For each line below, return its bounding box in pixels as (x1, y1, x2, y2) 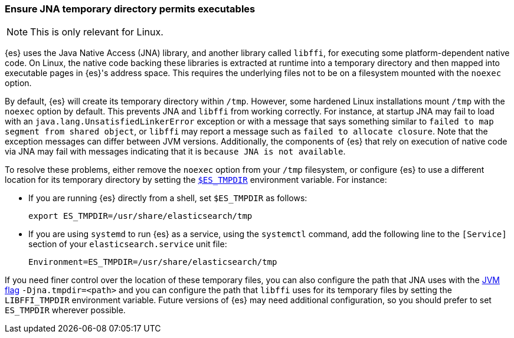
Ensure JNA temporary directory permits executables (5, 3, 256, 15)
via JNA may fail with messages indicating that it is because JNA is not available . (5, 146, 346, 157)
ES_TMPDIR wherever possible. (5, 305, 126, 316)
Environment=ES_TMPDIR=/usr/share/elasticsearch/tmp (28, 257, 277, 267)
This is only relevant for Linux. (30, 26, 163, 38)
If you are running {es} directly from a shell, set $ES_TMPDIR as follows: (28, 193, 307, 204)
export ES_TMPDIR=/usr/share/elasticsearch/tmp (28, 211, 253, 221)
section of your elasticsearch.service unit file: (28, 239, 227, 250)
